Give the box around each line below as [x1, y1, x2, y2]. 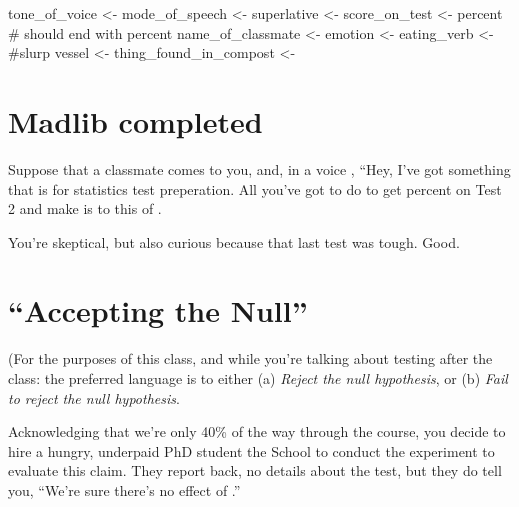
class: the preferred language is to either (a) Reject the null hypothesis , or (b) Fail [8, 368, 508, 388]
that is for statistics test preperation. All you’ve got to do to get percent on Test [8, 178, 502, 199]
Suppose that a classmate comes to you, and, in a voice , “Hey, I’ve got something [8, 158, 511, 179]
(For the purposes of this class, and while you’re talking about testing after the [8, 348, 493, 369]
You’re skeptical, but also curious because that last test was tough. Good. [8, 231, 460, 252]
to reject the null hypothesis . [8, 387, 180, 408]
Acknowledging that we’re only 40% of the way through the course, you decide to [8, 421, 506, 442]
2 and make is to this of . [8, 198, 162, 219]
